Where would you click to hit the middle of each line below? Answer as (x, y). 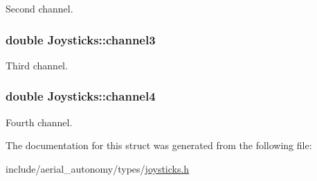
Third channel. (37, 65)
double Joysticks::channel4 (81, 96)
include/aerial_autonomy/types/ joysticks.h (98, 168)
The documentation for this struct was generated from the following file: (159, 145)
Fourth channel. (39, 122)
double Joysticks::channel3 (81, 39)
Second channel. (39, 8)
